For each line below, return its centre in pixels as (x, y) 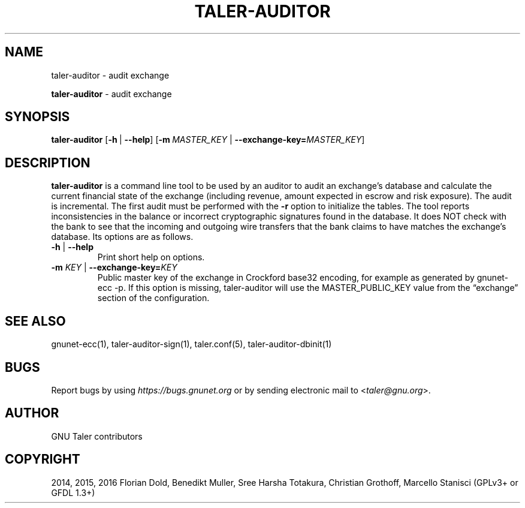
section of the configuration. (153, 298)
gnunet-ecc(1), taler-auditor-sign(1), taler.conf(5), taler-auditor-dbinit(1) (191, 344)
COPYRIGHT (43, 459)
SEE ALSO (35, 321)
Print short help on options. (151, 257)
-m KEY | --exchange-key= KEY (114, 267)
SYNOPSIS (37, 117)
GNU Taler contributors (97, 436)
